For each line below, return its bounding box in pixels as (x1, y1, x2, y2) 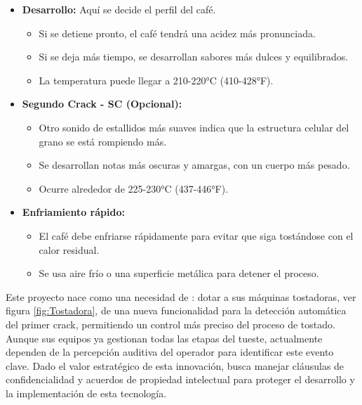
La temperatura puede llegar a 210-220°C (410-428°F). (39, 72, 274, 87)
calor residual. (39, 242, 100, 257)
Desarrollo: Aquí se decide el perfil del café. (22, 2, 216, 16)
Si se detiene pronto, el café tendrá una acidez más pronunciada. (39, 25, 316, 40)
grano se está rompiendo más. (39, 134, 167, 148)
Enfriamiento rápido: (22, 205, 125, 219)
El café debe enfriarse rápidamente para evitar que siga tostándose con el (39, 228, 354, 243)
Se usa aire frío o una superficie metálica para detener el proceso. (39, 266, 319, 281)
